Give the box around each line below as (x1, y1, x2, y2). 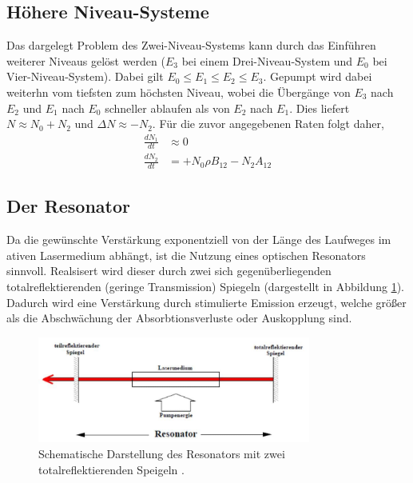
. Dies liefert (289, 99, 350, 116)
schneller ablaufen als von (105, 99, 230, 116)
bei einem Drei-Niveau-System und (181, 52, 353, 69)
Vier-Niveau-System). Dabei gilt (6, 68, 164, 85)
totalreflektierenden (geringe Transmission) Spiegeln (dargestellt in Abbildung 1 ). (6, 277, 404, 294)
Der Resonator (6, 194, 130, 218)
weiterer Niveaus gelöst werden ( (6, 52, 165, 69)
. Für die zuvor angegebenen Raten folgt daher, (152, 115, 384, 132)
